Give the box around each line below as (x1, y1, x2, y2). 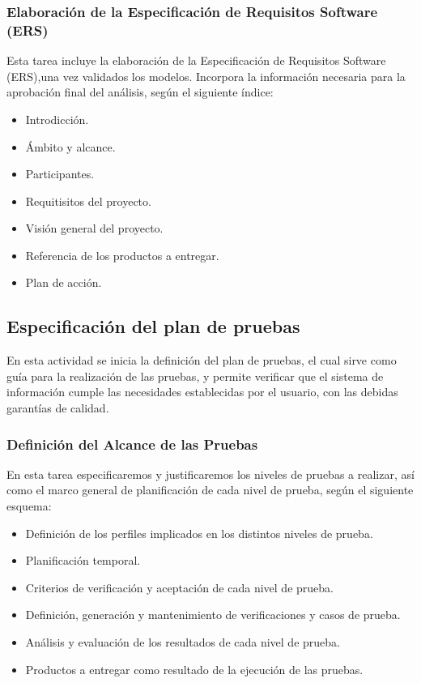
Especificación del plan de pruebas (6, 314, 300, 339)
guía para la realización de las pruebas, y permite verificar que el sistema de (6, 367, 384, 384)
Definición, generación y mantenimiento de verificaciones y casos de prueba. (25, 606, 401, 623)
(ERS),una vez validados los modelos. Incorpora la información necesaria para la (6, 67, 406, 84)
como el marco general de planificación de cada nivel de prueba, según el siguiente (6, 481, 414, 498)
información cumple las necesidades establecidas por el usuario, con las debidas (6, 383, 398, 400)
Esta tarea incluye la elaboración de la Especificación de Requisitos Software (6, 52, 386, 69)
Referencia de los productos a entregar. (25, 246, 219, 263)
